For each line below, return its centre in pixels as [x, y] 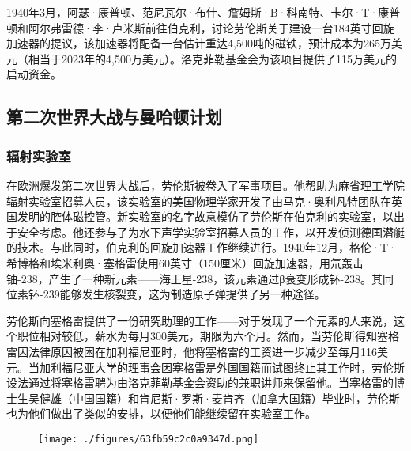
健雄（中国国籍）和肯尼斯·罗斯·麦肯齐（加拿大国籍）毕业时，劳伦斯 [219, 398]
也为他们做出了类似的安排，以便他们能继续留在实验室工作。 [161, 413]
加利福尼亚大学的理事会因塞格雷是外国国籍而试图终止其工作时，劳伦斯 [222, 367]
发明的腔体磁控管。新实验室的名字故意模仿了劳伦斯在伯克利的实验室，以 [205, 216]
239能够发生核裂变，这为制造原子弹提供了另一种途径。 [184, 294]
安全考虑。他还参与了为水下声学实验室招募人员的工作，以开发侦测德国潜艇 [211, 231]
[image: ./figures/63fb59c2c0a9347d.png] [149, 439]
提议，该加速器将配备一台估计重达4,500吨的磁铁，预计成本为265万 [221, 43]
